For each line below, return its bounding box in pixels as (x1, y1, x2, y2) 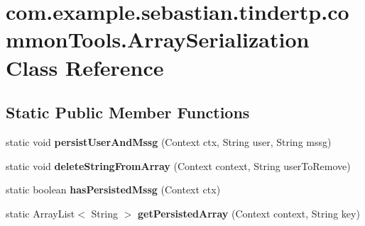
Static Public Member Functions (6, 101, 250, 123)
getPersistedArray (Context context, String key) (137, 205, 360, 220)
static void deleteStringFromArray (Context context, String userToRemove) (6, 158, 351, 173)
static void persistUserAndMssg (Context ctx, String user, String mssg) (6, 134, 332, 149)
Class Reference (6, 52, 164, 81)
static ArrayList (6, 205, 75, 220)
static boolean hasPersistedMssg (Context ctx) (6, 182, 221, 197)
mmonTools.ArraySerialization (6, 25, 310, 54)
